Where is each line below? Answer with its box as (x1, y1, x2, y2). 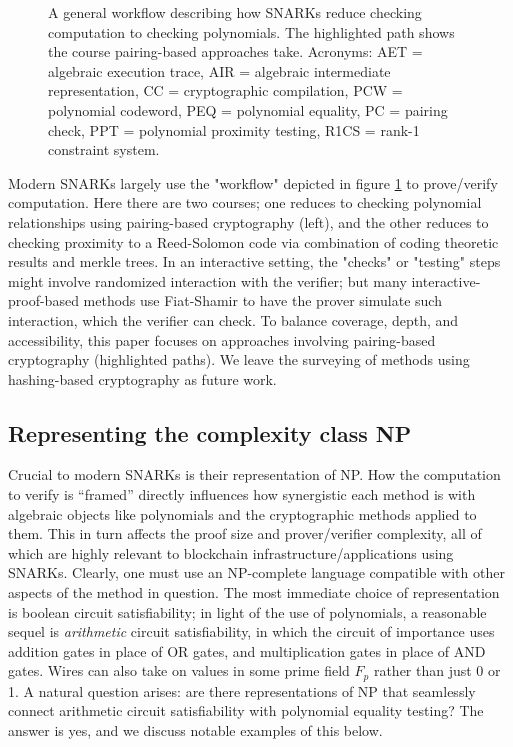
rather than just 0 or (373, 660, 501, 681)
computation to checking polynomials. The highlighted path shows (48, 21, 455, 42)
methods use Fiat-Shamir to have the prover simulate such (83, 290, 442, 311)
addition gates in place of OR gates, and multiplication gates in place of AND (8, 640, 486, 661)
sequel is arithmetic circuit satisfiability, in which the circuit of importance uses (8, 621, 495, 642)
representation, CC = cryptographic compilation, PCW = (48, 80, 403, 101)
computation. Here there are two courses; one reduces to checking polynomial (8, 192, 482, 213)
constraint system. (48, 139, 160, 160)
